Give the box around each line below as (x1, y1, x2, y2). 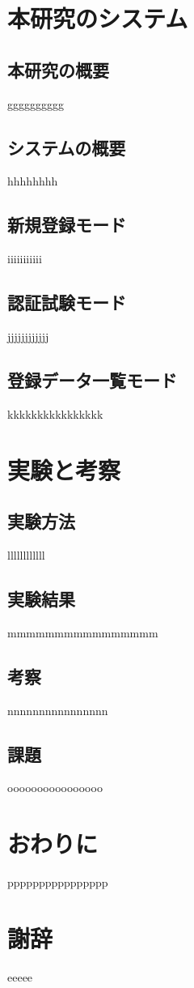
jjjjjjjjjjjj (7, 327, 49, 344)
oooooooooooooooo (7, 779, 103, 796)
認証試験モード (7, 290, 126, 315)
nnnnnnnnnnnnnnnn (7, 701, 108, 718)
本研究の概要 (7, 57, 109, 82)
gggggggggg (7, 95, 64, 112)
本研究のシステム (7, 2, 188, 35)
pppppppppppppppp (7, 874, 108, 891)
